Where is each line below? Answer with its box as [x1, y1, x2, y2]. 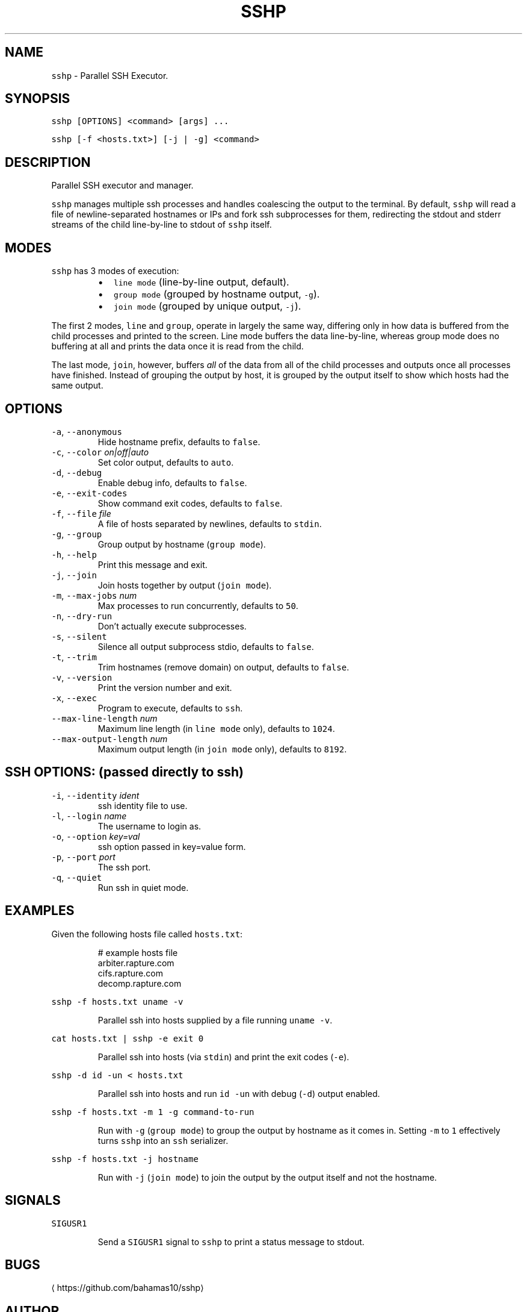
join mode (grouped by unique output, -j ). [113, 300, 301, 313]
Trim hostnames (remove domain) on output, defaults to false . [97, 661, 350, 672]
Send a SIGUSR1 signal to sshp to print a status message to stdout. [97, 1236, 365, 1247]
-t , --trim [51, 651, 97, 662]
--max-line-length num [51, 713, 158, 723]
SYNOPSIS [5, 91, 70, 107]
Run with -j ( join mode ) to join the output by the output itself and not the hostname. [97, 1172, 437, 1182]
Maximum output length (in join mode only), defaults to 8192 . [97, 743, 347, 754]
